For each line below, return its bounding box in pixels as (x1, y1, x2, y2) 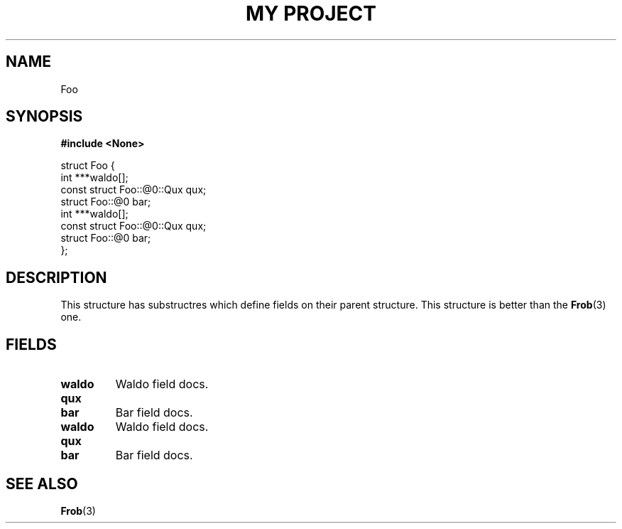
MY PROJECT (245, 1, 377, 26)
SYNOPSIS (6, 107, 83, 126)
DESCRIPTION (6, 268, 107, 287)
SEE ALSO (6, 474, 78, 493)
